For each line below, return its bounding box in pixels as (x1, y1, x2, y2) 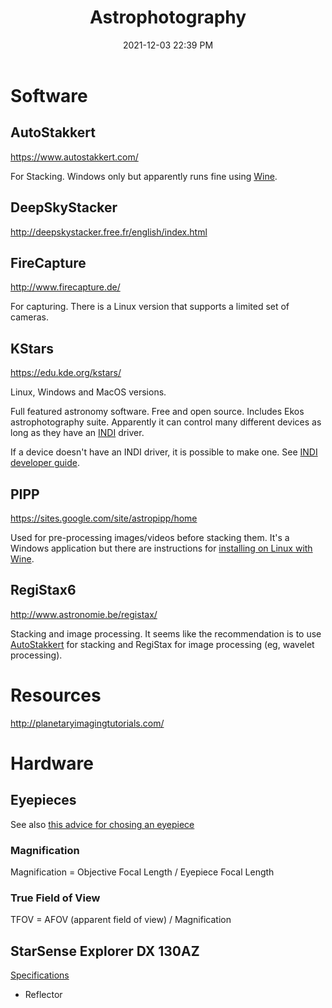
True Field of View (10, 891, 101, 905)
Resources (10, 684, 102, 706)
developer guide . (10, 457, 80, 469)
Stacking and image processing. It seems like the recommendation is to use (10, 627, 322, 640)
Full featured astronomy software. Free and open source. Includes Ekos (10, 406, 305, 418)
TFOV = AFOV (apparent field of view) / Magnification (10, 914, 232, 926)
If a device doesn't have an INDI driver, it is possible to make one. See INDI (10, 446, 318, 458)
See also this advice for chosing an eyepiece (10, 818, 195, 830)
